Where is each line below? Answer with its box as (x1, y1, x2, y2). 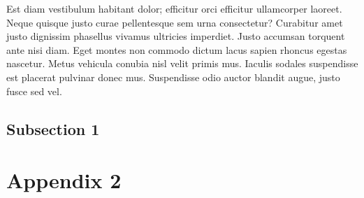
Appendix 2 (6, 166, 122, 195)
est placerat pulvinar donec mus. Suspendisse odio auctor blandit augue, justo (6, 69, 340, 84)
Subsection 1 (6, 118, 100, 139)
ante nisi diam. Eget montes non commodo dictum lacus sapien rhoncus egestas (6, 42, 347, 57)
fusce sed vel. (6, 83, 62, 98)
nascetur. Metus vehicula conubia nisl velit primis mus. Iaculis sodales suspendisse (6, 56, 358, 71)
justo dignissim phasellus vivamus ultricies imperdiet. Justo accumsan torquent (6, 29, 345, 43)
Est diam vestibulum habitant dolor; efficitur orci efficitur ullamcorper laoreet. (6, 1, 342, 15)
